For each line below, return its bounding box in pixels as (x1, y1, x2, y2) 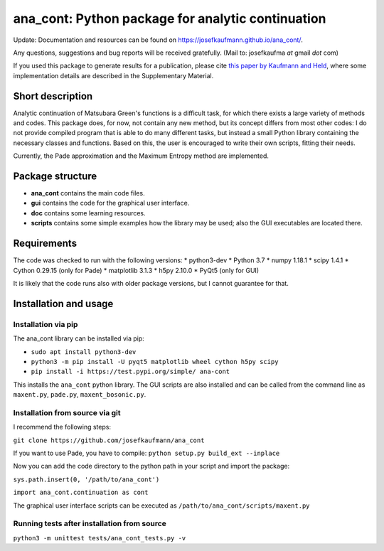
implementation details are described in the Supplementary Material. (13, 71, 214, 80)
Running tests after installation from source (13, 519, 167, 529)
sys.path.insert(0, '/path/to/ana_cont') (13, 475, 160, 483)
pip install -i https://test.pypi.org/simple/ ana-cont (31, 368, 230, 376)
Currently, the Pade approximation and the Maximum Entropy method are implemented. (13, 151, 270, 160)
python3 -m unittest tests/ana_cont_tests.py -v (13, 534, 186, 542)
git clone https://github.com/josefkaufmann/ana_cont (13, 436, 205, 444)
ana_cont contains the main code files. (31, 189, 145, 198)
